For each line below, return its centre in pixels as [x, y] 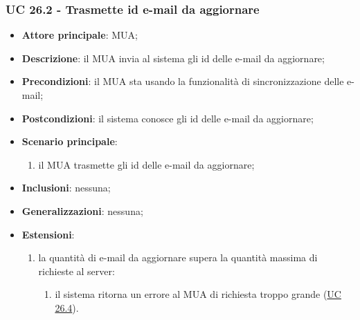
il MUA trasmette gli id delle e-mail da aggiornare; [146, 164]
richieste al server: [76, 271]
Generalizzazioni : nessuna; [82, 210]
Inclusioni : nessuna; [66, 188]
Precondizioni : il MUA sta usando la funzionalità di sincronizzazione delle [183, 81]
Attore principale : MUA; [80, 35]
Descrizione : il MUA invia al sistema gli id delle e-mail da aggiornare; [173, 58]
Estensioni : [48, 234]
